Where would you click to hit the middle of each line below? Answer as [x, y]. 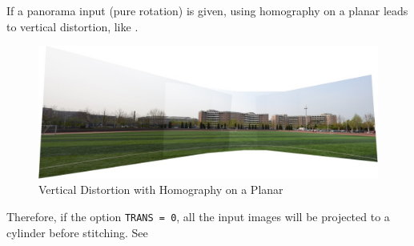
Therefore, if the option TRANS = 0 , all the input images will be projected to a [198, 216]
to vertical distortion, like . [72, 26]
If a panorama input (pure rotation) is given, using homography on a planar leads [207, 10]
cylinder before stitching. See [77, 232]
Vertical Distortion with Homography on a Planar [161, 190]
